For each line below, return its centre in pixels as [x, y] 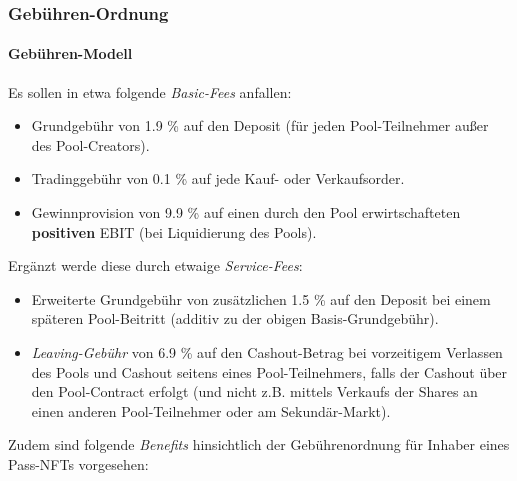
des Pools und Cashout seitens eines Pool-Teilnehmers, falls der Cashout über [269, 371]
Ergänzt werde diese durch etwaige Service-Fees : [155, 265]
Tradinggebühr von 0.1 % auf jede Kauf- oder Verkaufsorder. [218, 178]
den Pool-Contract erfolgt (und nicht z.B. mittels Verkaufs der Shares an [254, 391]
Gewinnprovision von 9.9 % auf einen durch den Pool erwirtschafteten [246, 212]
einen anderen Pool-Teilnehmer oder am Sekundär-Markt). [211, 410]
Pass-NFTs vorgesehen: [78, 463]
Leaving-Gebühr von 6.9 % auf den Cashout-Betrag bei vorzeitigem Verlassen [267, 351]
